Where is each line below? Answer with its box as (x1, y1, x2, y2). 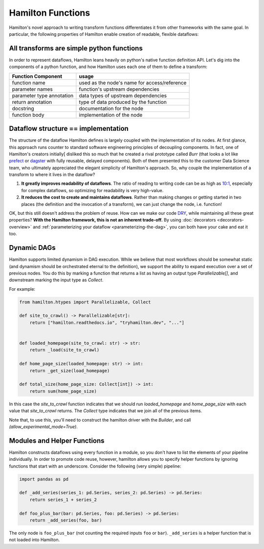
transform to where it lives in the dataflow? (9, 172, 95, 177)
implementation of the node (79, 111, 143, 118)
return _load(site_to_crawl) (29, 347, 100, 353)
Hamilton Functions (9, 7, 90, 18)
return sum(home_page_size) (29, 388, 97, 394)
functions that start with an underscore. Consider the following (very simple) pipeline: (9, 463, 181, 469)
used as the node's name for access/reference (79, 79, 187, 86)
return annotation (12, 99, 52, 105)
